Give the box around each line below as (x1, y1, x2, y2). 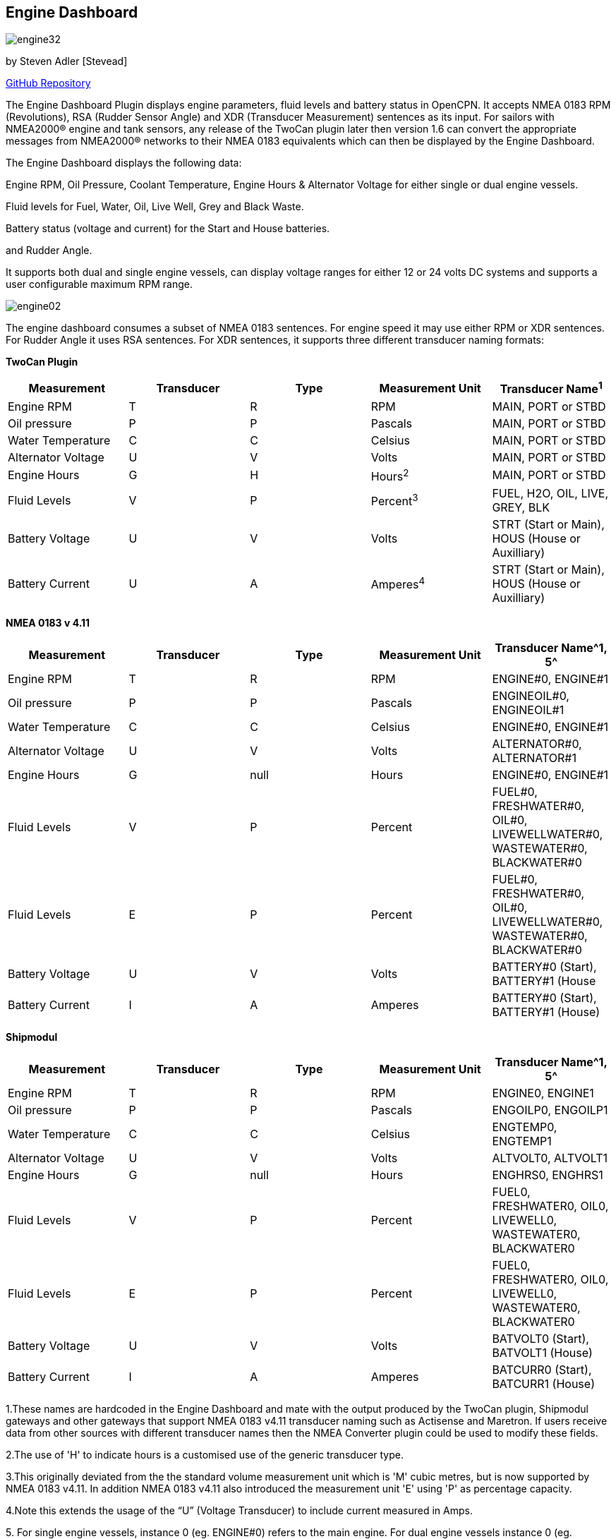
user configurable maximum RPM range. (6, 278, 193, 291)
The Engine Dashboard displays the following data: (6, 157, 242, 169)
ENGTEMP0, (492, 1120, 557, 1135)
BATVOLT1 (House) (492, 1346, 593, 1360)
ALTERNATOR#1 (492, 751, 576, 766)
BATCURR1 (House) (492, 1377, 595, 1392)
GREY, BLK (492, 500, 550, 515)
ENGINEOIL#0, (492, 689, 569, 704)
